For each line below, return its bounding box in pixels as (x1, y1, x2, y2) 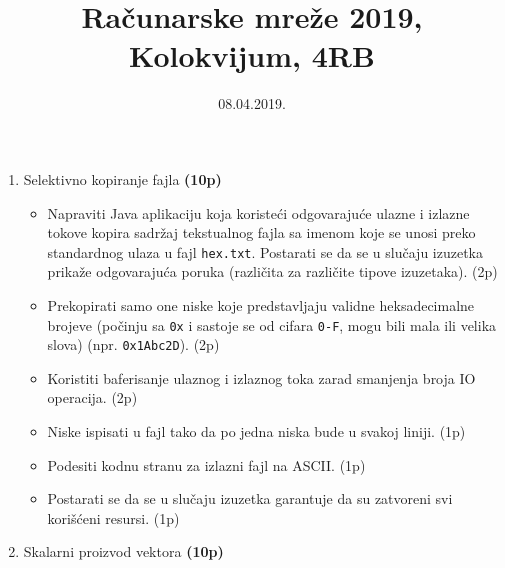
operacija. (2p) (47, 387, 138, 408)
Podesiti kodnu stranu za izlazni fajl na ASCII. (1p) (47, 454, 366, 475)
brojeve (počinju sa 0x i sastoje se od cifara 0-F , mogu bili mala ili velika (47, 314, 497, 335)
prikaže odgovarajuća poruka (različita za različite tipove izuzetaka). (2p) (47, 261, 498, 282)
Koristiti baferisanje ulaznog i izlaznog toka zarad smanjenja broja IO (47, 367, 476, 388)
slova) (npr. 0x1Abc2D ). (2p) (47, 334, 220, 355)
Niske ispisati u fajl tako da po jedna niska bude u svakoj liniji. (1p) (47, 421, 466, 442)
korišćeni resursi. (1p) (47, 507, 180, 528)
